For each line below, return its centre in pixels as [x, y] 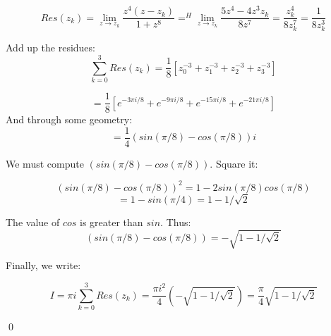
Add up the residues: [50, 48]
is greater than [111, 222]
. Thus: [176, 222]
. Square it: [234, 163]
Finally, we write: [43, 265]
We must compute [45, 163]
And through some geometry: [69, 119]
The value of [33, 222]
